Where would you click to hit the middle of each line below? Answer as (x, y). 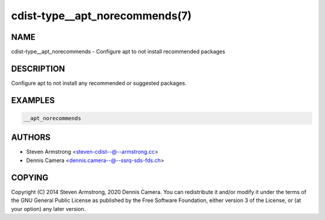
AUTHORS (31, 138)
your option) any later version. (48, 209)
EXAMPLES (33, 100)
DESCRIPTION (38, 68)
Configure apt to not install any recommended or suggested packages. (99, 83)
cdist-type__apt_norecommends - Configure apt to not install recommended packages (118, 52)
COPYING (30, 178)
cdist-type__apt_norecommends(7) (101, 16)
